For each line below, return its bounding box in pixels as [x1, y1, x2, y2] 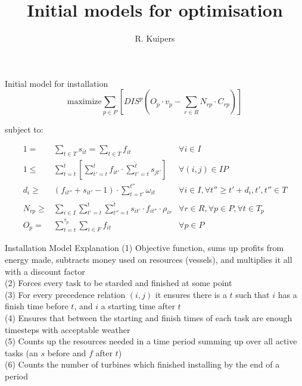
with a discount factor [5, 265, 85, 277]
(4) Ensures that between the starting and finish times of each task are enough [5, 311, 292, 324]
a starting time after [101, 300, 175, 312]
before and [47, 346, 86, 359]
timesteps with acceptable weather [5, 323, 130, 335]
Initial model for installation [5, 77, 108, 89]
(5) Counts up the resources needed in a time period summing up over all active [5, 335, 297, 347]
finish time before [5, 300, 69, 312]
